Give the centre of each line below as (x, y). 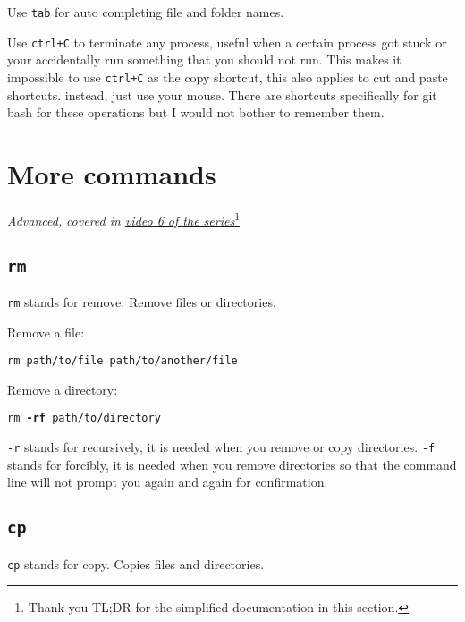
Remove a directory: (63, 389)
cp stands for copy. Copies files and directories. (136, 563)
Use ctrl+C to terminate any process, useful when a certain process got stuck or (227, 42)
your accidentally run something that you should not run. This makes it (204, 60)
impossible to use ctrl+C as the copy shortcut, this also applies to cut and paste (228, 77)
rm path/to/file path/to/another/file (123, 361)
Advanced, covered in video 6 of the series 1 (123, 218)
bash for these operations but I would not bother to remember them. (196, 112)
